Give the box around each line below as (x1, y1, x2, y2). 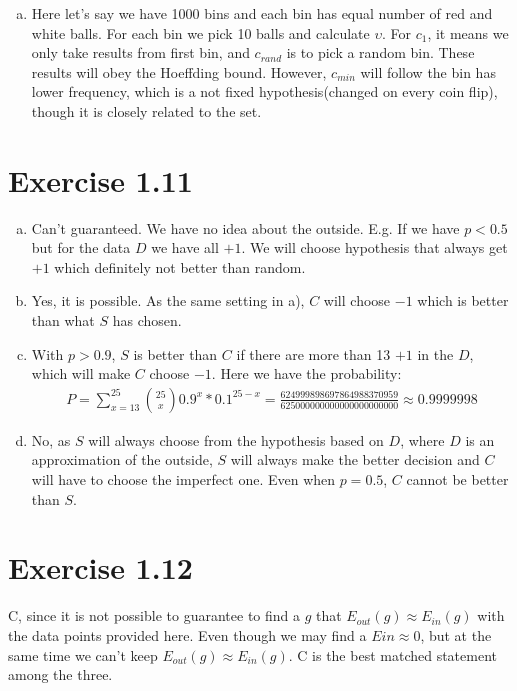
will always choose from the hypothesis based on (88, 429, 384, 450)
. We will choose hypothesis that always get (241, 237, 508, 258)
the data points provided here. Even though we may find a (8, 624, 367, 645)
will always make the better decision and (230, 449, 480, 470)
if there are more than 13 (236, 343, 391, 364)
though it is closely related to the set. (31, 100, 262, 121)
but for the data (31, 237, 131, 258)
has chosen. (112, 310, 182, 331)
